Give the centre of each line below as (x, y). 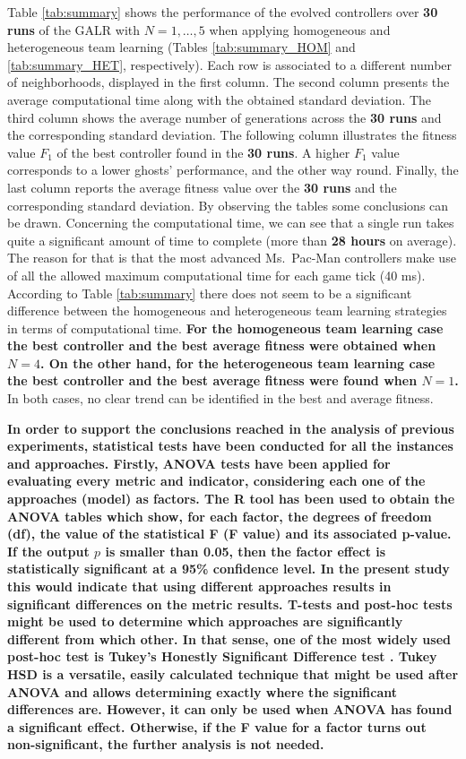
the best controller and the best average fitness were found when (212, 380)
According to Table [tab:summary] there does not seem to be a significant (210, 293)
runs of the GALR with (74, 29)
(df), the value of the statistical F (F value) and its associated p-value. (229, 534)
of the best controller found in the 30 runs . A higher (203, 152)
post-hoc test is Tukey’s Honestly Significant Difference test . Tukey (222, 656)
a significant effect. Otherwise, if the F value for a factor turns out (217, 726)
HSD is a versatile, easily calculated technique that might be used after (233, 673)
